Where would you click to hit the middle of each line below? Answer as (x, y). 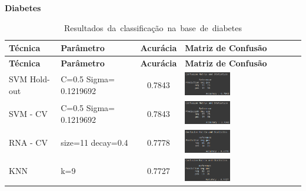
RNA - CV (28, 142)
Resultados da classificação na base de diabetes (153, 27)
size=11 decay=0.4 (94, 142)
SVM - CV (28, 113)
